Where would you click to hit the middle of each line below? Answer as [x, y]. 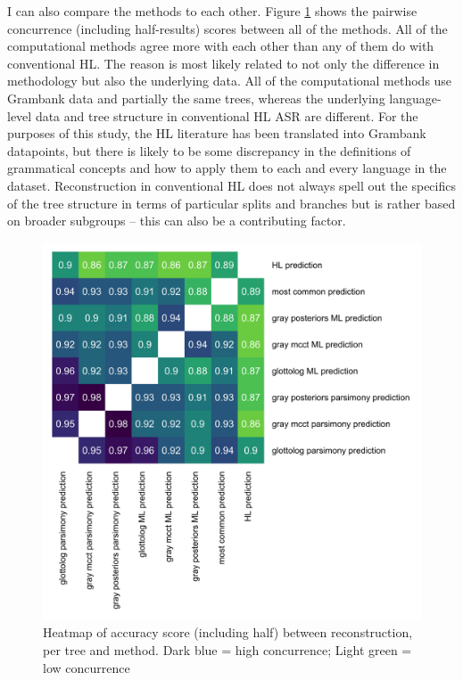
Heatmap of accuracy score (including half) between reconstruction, [228, 632]
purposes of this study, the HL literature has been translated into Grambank [217, 133]
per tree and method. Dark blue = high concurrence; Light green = [227, 649]
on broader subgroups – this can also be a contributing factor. [177, 221]
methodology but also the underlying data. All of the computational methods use [230, 81]
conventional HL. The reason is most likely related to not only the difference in [223, 63]
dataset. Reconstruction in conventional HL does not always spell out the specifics [231, 185]
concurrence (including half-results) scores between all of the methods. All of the [227, 28]
